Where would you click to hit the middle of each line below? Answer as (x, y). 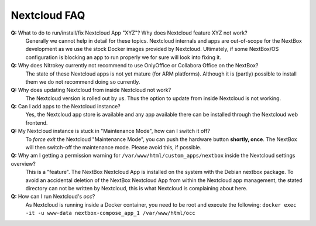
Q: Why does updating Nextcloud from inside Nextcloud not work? (91, 90)
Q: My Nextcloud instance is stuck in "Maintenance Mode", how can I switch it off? (111, 131)
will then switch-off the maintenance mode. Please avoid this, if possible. (114, 148)
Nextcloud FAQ (48, 15)
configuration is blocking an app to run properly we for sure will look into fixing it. (123, 57)
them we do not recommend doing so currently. (83, 81)
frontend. (37, 122)
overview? (23, 163)
